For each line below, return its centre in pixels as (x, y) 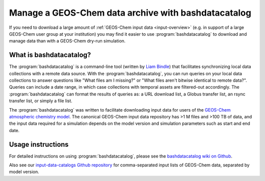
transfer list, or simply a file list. (41, 101)
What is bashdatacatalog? (50, 55)
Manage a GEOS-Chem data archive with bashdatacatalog (130, 13)
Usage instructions (39, 144)
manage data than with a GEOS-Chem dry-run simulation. (67, 41)
